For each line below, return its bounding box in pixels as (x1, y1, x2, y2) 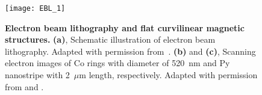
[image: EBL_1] (5, 4, 66, 13)
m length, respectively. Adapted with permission (79, 69, 258, 81)
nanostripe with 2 (5, 69, 70, 81)
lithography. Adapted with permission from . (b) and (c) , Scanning (5, 44, 256, 57)
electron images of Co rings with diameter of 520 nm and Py (5, 57, 230, 69)
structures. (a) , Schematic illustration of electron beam (5, 33, 216, 46)
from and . (5, 80, 44, 93)
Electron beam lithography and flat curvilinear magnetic (5, 21, 245, 34)
